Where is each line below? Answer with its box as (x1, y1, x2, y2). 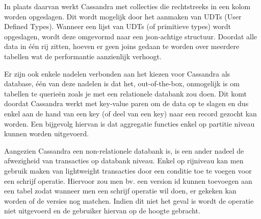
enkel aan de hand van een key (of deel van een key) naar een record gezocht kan (4, 108, 257, 118)
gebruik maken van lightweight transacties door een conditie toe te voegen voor (4, 165, 252, 176)
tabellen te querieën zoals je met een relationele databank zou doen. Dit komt (4, 88, 247, 99)
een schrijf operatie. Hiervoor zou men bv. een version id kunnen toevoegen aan (4, 175, 252, 186)
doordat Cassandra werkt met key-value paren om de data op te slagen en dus (4, 98, 249, 109)
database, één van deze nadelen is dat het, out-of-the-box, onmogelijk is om (4, 78, 240, 89)
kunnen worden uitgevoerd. (4, 128, 89, 139)
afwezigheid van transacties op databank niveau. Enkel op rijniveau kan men (4, 155, 244, 166)
